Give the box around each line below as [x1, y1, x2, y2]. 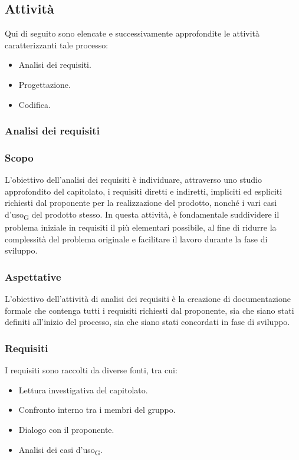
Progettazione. [18, 78, 71, 90]
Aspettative [5, 269, 61, 284]
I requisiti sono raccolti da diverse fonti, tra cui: [5, 364, 178, 376]
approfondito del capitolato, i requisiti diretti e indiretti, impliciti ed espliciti [5, 185, 282, 197]
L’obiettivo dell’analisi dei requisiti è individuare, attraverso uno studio [5, 173, 262, 186]
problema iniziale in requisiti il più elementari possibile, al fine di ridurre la [5, 221, 277, 234]
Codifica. [18, 98, 51, 110]
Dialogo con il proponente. [18, 423, 114, 435]
